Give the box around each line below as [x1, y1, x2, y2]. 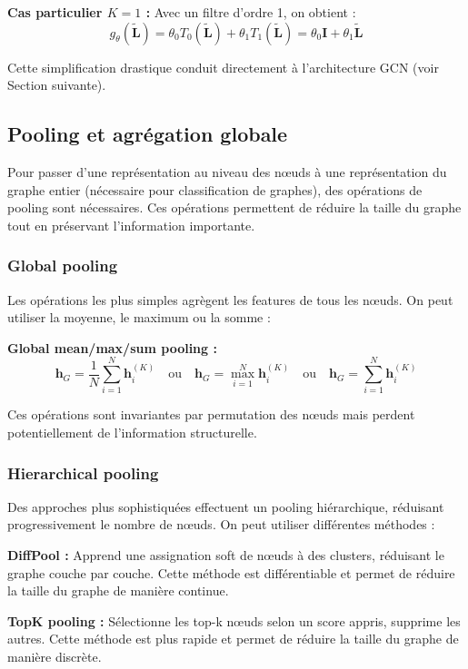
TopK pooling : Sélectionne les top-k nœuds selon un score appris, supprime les [7, 611, 461, 630]
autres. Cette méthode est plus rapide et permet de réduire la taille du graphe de [7, 629, 459, 648]
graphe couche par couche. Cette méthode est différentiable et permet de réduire [7, 563, 455, 582]
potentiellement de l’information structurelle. [7, 423, 257, 442]
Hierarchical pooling [7, 461, 159, 484]
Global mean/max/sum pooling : [7, 338, 217, 357]
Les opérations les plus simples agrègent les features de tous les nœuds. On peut [7, 290, 453, 309]
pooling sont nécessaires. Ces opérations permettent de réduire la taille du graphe [7, 198, 462, 217]
